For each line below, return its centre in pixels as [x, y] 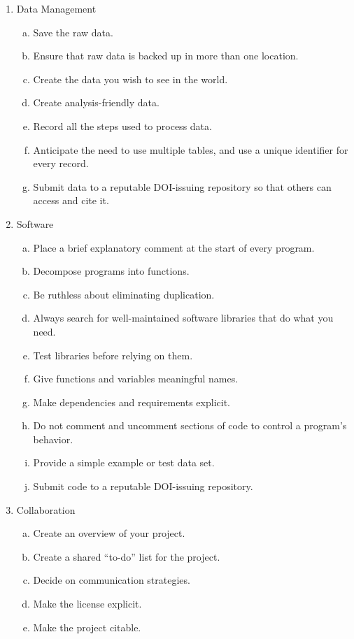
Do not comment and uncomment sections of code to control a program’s [190, 425]
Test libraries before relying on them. [113, 355]
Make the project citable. [87, 627]
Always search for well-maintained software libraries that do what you [183, 318]
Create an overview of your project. [109, 533]
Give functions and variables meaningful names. [136, 379]
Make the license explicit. [87, 604]
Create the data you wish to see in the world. [130, 79]
